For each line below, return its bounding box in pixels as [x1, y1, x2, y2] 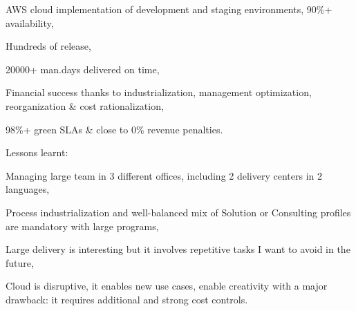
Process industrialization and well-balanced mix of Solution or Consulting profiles [6, 205, 351, 219]
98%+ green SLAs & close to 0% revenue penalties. [6, 122, 223, 136]
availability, [6, 15, 54, 30]
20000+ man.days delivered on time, [6, 62, 160, 76]
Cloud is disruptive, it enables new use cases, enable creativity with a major [6, 279, 328, 293]
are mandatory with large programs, [6, 218, 159, 233]
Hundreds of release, [6, 39, 91, 53]
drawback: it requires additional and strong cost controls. [6, 292, 248, 306]
